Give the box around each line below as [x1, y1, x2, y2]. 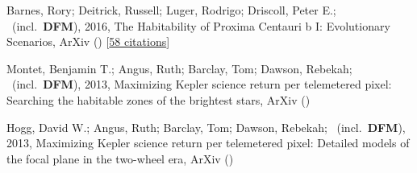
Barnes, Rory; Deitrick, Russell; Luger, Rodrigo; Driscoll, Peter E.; [6, 2, 336, 18]
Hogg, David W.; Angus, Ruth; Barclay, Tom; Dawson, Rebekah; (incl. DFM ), [6, 118, 406, 135]
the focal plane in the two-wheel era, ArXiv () [6, 150, 234, 167]
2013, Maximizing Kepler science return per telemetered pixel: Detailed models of [6, 134, 410, 151]
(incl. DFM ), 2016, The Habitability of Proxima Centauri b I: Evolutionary [11, 17, 390, 34]
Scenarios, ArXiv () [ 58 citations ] [6, 33, 170, 50]
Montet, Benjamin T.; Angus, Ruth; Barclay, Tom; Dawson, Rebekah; [6, 60, 352, 76]
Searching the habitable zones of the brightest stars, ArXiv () [6, 91, 311, 108]
